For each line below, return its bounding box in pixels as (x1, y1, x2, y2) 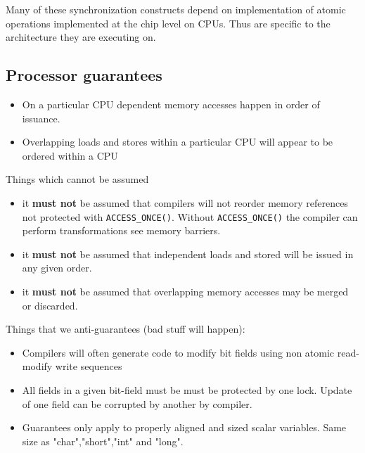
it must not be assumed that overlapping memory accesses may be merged (22, 283, 349, 298)
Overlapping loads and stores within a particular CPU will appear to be (22, 134, 333, 149)
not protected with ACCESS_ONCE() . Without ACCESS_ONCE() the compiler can (22, 209, 358, 224)
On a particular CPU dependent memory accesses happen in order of (22, 96, 320, 111)
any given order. (22, 260, 92, 275)
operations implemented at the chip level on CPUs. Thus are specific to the (6, 15, 331, 30)
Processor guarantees (6, 64, 162, 86)
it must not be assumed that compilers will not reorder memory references (22, 195, 348, 210)
